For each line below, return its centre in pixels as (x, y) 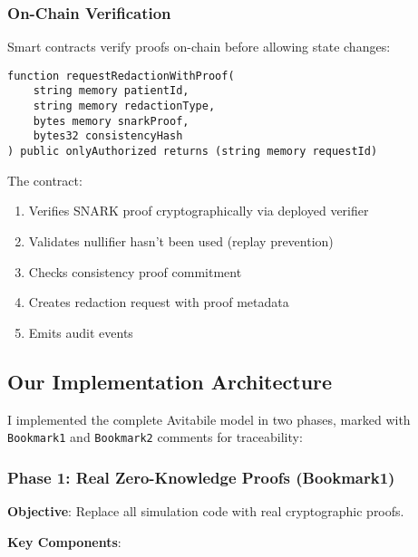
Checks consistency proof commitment (135, 271)
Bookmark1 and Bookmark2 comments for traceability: (155, 437)
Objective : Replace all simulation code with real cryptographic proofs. (206, 510)
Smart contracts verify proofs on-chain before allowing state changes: (199, 47)
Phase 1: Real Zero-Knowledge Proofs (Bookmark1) (201, 477)
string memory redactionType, (124, 106)
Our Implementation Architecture (170, 381)
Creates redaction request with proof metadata (159, 302)
